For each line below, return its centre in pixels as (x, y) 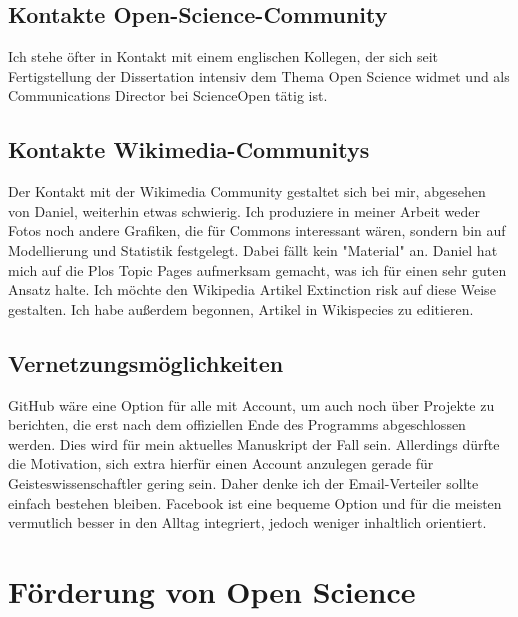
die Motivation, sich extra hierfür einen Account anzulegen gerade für (221, 463)
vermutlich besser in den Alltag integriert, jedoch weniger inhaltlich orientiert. (247, 522)
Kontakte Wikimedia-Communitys (189, 149)
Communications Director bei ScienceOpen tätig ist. (168, 95)
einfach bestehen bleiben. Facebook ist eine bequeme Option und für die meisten (255, 502)
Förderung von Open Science (212, 590)
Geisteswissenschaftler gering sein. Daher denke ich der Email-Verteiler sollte (243, 482)
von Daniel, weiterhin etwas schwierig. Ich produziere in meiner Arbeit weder (244, 210)
